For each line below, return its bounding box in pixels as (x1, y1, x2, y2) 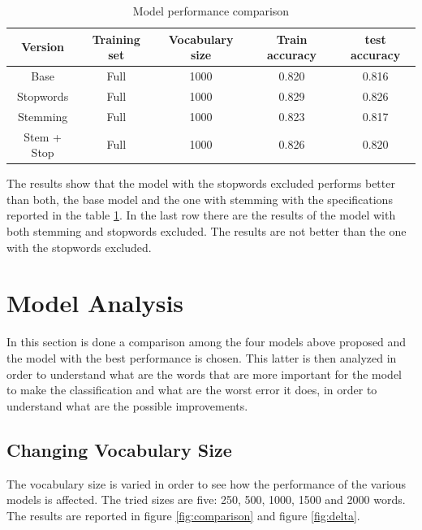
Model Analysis (6, 286, 184, 319)
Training (92, 30, 140, 47)
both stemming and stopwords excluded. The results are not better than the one (6, 223, 407, 240)
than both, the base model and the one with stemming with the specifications (6, 190, 393, 207)
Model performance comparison (132, 2, 290, 19)
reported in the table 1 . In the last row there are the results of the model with (6, 206, 396, 224)
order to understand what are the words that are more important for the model (6, 365, 403, 382)
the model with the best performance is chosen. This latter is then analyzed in (6, 349, 397, 366)
